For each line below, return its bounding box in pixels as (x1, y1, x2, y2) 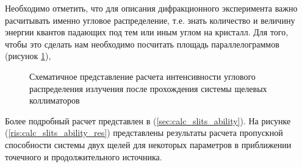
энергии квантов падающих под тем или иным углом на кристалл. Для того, (5, 26, 289, 38)
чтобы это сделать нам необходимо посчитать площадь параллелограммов (5, 37, 279, 50)
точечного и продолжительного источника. (5, 150, 162, 163)
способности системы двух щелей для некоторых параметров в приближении (5, 138, 292, 151)
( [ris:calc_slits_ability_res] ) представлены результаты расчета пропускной (5, 126, 283, 139)
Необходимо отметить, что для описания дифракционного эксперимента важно (5, 2, 298, 14)
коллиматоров (29, 94, 80, 107)
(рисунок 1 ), (5, 49, 51, 62)
